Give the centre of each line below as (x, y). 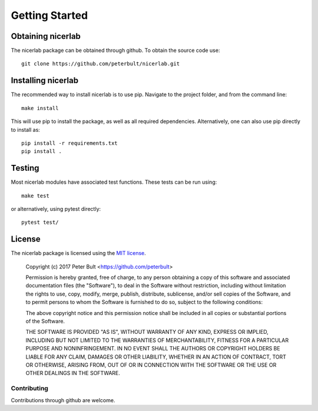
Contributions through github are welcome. (63, 400)
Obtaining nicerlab (46, 36)
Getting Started (49, 15)
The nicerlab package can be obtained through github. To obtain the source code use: (115, 51)
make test (35, 195)
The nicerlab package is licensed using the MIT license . (79, 253)
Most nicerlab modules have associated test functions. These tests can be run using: (114, 182)
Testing (25, 168)
